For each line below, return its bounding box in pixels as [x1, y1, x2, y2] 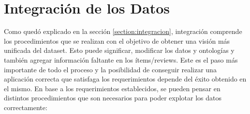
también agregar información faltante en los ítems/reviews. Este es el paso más [4, 54, 238, 65]
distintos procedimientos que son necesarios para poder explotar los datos [4, 93, 221, 103]
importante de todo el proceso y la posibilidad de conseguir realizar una [4, 64, 217, 74]
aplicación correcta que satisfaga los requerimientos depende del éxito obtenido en [4, 74, 247, 84]
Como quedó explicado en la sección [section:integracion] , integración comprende [4, 26, 242, 36]
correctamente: [4, 102, 47, 112]
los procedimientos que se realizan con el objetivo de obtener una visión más [4, 35, 230, 46]
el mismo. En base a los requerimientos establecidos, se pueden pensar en [4, 83, 221, 93]
